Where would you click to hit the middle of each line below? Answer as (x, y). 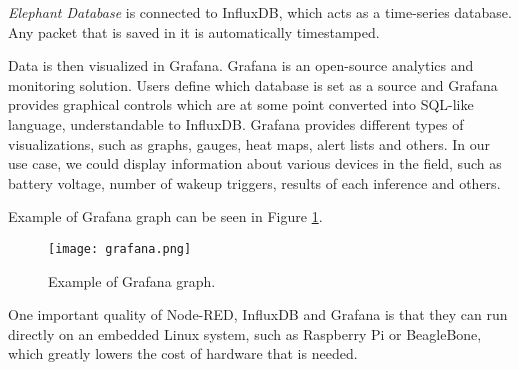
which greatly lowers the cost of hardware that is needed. (183, 353)
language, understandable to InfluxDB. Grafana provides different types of (236, 123)
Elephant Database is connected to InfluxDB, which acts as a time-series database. (260, 12)
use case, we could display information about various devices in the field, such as (255, 163)
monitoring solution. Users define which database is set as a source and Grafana (253, 84)
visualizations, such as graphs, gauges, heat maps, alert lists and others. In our (249, 143)
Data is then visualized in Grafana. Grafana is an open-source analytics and (241, 65)
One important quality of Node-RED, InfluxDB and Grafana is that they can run (258, 314)
